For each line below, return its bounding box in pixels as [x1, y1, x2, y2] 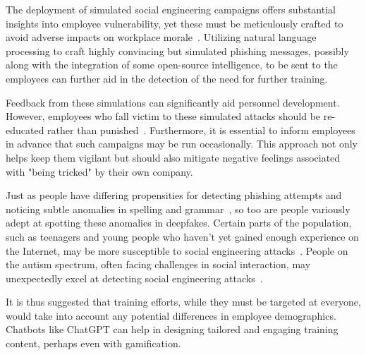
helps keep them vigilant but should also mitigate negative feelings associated [6, 150, 341, 164]
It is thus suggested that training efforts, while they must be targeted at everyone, [6, 294, 361, 309]
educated [6, 122, 44, 137]
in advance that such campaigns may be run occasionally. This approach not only [6, 136, 358, 151]
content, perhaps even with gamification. [6, 336, 181, 351]
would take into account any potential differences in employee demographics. [6, 308, 336, 323]
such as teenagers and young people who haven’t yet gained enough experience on [6, 229, 359, 243]
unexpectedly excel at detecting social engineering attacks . [6, 270, 263, 285]
